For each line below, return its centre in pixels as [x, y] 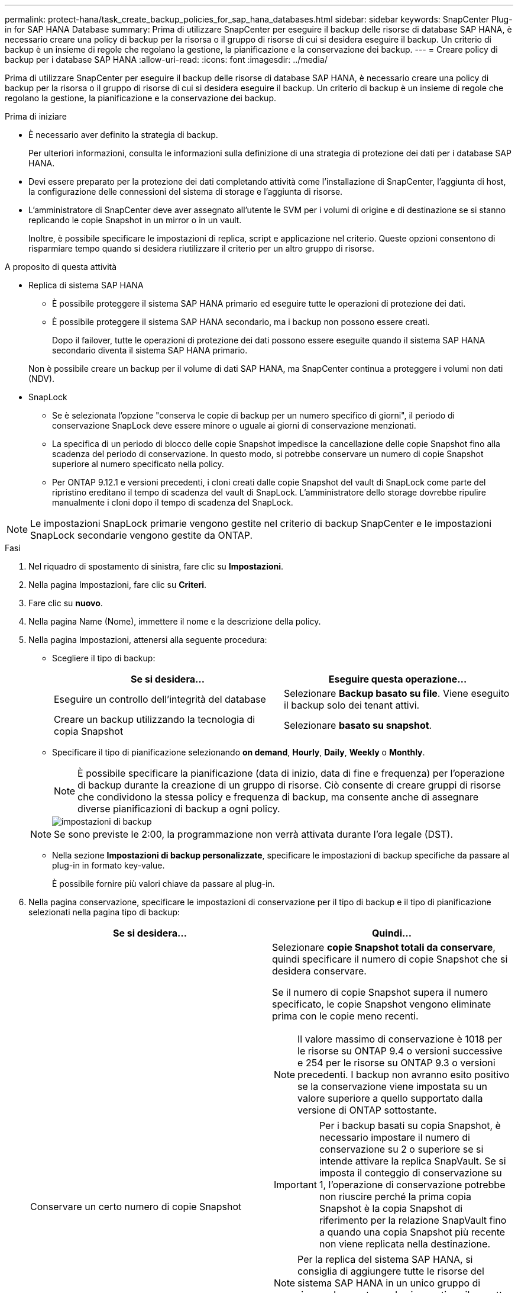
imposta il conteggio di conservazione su [410, 1173]
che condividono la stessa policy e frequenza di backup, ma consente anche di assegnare [278, 797]
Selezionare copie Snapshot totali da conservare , [384, 947]
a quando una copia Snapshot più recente [412, 1232]
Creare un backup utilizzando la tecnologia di [155, 719]
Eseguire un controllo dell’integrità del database [160, 699]
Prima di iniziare [36, 116]
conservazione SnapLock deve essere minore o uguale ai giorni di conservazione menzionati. [234, 425]
